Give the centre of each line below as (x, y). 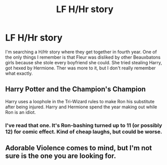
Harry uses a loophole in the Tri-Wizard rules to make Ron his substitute (80, 101)
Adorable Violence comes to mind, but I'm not (79, 148)
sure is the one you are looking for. (61, 156)
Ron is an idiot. (21, 112)
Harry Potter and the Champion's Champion (76, 89)
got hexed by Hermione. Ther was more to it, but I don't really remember (80, 68)
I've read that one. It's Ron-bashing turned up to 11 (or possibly (84, 125)
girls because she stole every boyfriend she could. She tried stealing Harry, (84, 62)
